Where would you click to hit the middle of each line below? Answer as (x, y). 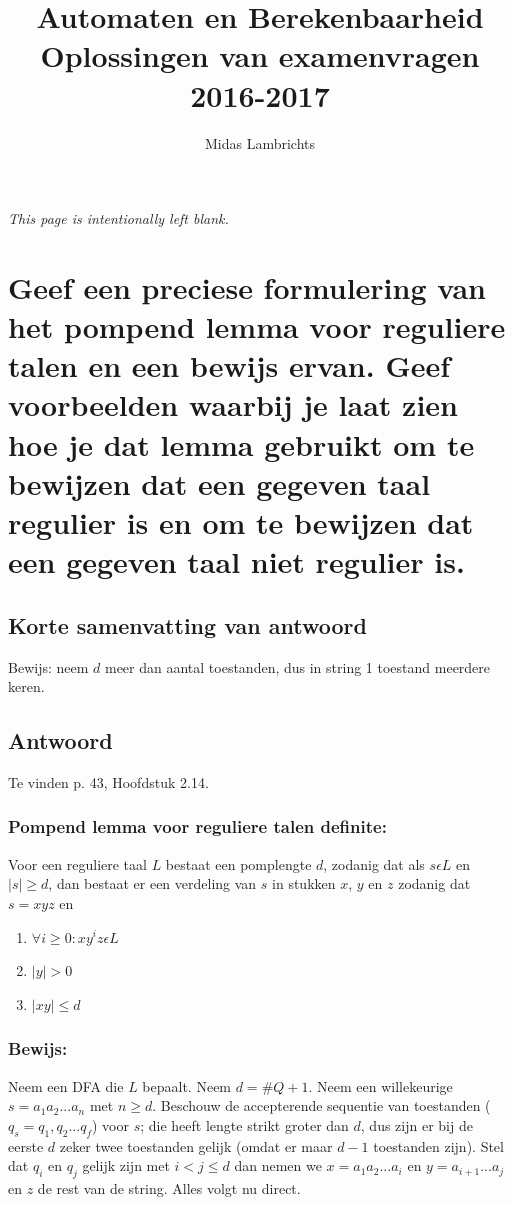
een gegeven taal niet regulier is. (236, 561)
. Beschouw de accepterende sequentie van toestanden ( (321, 1105)
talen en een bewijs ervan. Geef (229, 365)
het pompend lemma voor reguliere (257, 326)
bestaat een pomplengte (238, 863)
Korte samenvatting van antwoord (187, 624)
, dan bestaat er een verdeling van (152, 883)
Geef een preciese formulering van (247, 286)
